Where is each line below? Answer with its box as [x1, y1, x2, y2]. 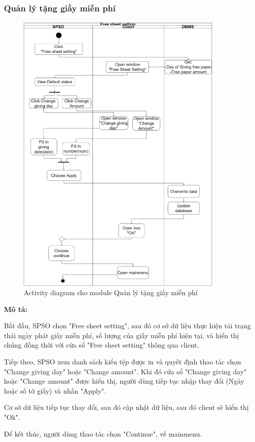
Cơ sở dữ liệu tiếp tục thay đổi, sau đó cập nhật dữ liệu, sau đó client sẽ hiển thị [4, 402, 249, 412]
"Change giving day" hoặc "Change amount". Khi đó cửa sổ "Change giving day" [4, 366, 247, 376]
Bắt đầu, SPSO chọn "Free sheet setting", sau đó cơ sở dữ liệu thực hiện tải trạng [4, 320, 251, 331]
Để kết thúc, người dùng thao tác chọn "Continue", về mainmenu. [4, 428, 202, 439]
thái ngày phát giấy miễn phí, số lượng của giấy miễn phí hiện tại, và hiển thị [4, 330, 239, 340]
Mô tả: [4, 304, 28, 314]
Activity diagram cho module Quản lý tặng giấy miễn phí [24, 287, 198, 298]
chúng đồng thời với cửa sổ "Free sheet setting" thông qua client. [4, 340, 199, 350]
